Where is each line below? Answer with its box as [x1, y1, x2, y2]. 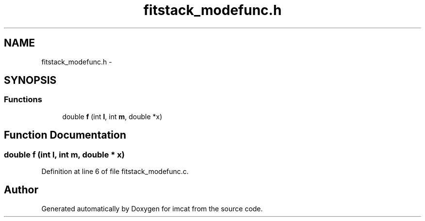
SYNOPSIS [4, 74, 57, 87]
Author [4, 184, 38, 196]
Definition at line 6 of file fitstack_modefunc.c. [41, 167, 189, 176]
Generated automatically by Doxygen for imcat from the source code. [41, 204, 263, 213]
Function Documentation [4, 129, 126, 142]
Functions [4, 95, 42, 105]
